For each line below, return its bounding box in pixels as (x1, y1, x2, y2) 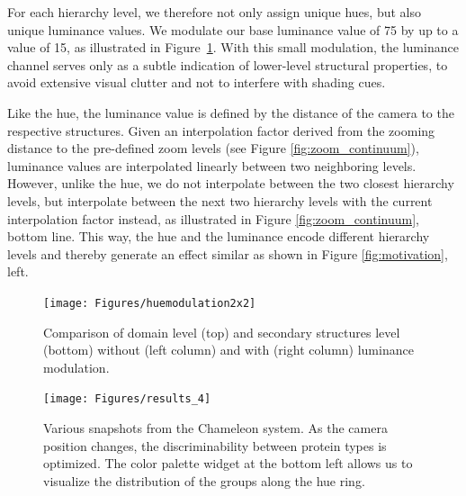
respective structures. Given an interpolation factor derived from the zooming (7, 121, 435, 140)
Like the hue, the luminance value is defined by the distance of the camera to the (7, 103, 454, 122)
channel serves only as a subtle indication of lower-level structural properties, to (7, 55, 448, 74)
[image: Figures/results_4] (43, 392, 211, 406)
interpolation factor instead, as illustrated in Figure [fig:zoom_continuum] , (7, 209, 420, 228)
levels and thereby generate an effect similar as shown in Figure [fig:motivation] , (7, 244, 448, 263)
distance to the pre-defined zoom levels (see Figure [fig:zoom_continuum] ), (7, 139, 419, 158)
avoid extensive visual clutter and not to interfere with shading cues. (7, 73, 386, 92)
